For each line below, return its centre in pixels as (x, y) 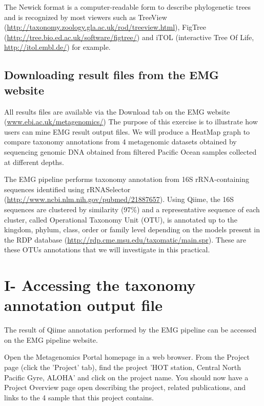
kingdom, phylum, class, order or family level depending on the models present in (132, 229)
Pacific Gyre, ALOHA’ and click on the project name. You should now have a (126, 377)
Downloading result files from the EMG (112, 75)
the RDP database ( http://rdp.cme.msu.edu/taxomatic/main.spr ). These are (125, 239)
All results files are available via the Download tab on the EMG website (117, 111)
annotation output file (83, 305)
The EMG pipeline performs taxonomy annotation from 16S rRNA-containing (127, 179)
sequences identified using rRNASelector (67, 189)
